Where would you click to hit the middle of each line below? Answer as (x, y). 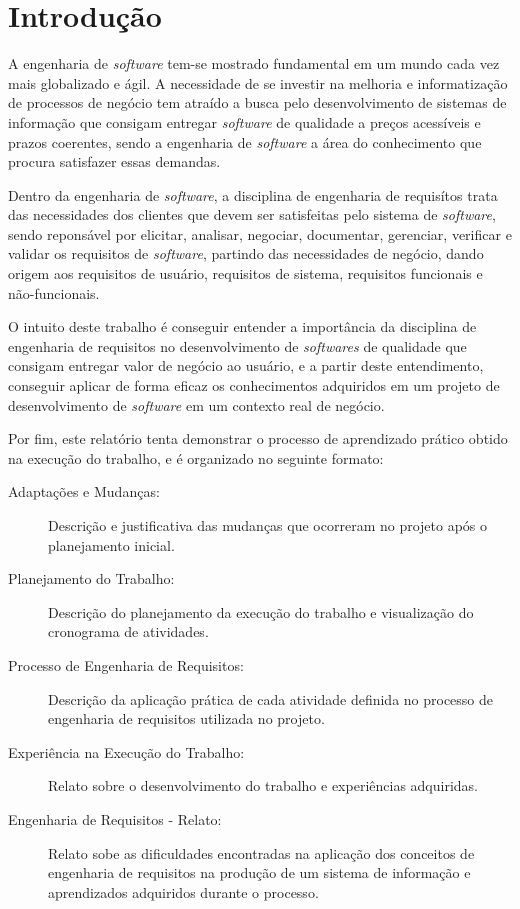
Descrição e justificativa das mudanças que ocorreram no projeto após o (268, 525)
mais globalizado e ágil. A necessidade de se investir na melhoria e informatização (258, 82)
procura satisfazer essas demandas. (114, 161)
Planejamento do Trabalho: (91, 578)
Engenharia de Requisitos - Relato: (115, 818)
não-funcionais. (54, 292)
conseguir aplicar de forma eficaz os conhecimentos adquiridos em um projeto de (254, 385)
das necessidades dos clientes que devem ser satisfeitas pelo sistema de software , (252, 214)
